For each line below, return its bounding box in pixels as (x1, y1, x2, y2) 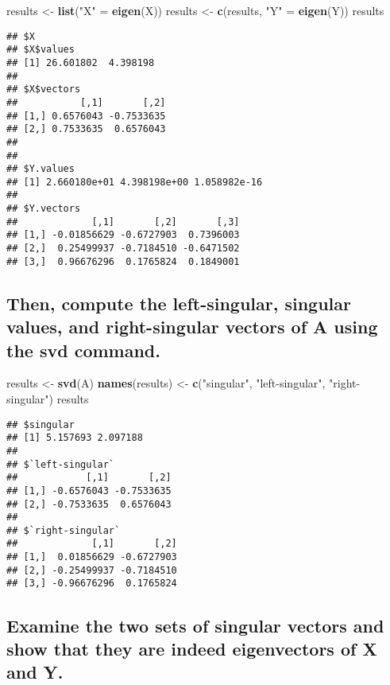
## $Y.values (6, 163, 75, 175)
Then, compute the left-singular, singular (6, 290, 352, 315)
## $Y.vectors (6, 203, 81, 215)
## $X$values (6, 44, 75, 56)
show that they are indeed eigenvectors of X (6, 636, 377, 660)
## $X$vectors (6, 84, 81, 95)
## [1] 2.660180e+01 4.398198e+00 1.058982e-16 (6, 176, 263, 188)
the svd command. (6, 337, 160, 362)
